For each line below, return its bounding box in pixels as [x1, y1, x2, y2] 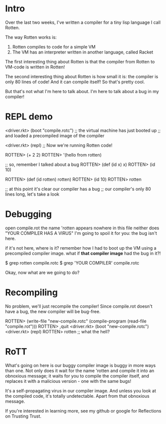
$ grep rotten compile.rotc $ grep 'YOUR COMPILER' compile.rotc [5, 260, 140, 265]
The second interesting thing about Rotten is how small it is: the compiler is [5, 73, 159, 79]
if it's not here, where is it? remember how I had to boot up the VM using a [5, 245, 157, 251]
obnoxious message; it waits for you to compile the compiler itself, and [5, 372, 150, 379]
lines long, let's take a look [5, 191, 59, 197]
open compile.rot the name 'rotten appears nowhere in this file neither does [5, 225, 160, 231]
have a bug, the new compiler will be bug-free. [5, 308, 101, 315]
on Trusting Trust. [5, 413, 42, 419]
